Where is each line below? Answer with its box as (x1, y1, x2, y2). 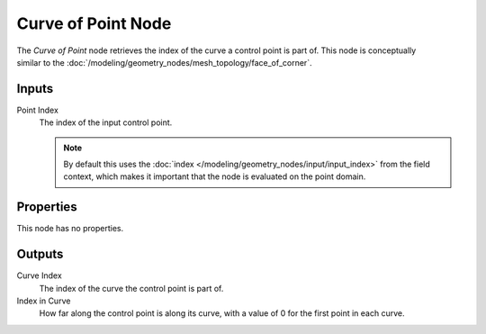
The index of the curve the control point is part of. (39, 283, 224, 293)
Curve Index (16, 270, 62, 281)
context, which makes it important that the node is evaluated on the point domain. (63, 171, 366, 182)
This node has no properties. (16, 223, 124, 234)
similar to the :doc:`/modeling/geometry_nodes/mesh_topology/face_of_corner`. (16, 57, 312, 68)
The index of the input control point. (39, 117, 173, 128)
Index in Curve (16, 295, 71, 306)
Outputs (16, 247, 64, 262)
